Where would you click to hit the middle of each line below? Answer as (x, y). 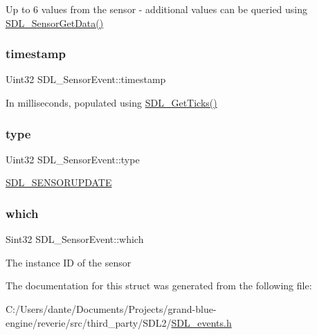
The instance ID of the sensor (69, 262)
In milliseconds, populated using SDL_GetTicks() (111, 102)
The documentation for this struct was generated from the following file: (159, 286)
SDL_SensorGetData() (55, 22)
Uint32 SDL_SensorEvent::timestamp (86, 79)
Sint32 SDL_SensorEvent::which (75, 239)
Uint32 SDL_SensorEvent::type (73, 159)
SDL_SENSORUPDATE (59, 182)
